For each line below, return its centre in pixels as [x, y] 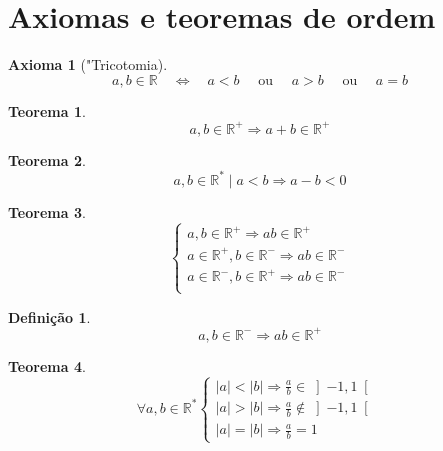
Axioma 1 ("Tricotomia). [88, 64]
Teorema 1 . [47, 110]
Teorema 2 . [47, 159]
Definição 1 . [49, 316]
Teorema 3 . [47, 211]
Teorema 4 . [47, 365]
